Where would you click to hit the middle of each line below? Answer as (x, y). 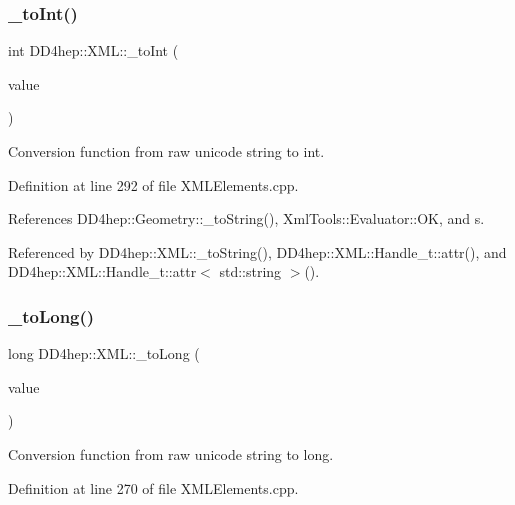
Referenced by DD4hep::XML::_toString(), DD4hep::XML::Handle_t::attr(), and (257, 251)
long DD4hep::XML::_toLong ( (104, 353)
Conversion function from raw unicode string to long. (171, 453)
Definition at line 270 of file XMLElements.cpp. (153, 487)
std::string (250, 271)
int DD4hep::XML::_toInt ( (93, 50)
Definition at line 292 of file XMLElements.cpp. (153, 184)
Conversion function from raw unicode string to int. (166, 151)
